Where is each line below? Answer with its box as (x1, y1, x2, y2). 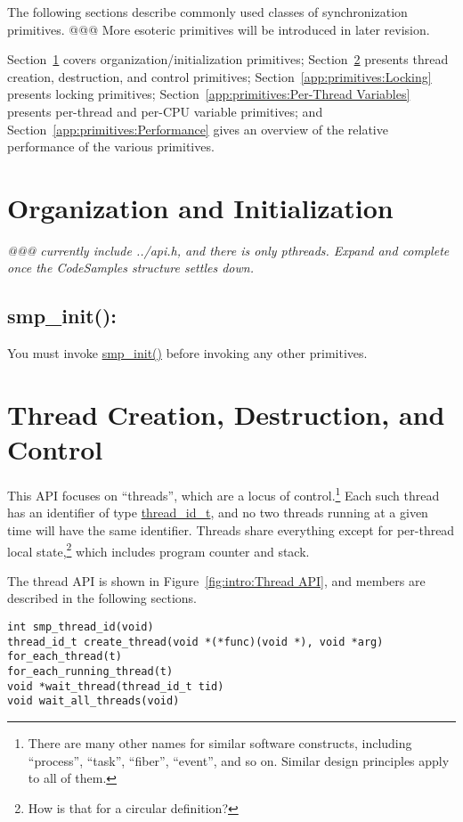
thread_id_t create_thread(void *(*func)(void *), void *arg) (7, 635, 384, 648)
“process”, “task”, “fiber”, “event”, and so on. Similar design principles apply (28, 751, 450, 769)
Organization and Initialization (7, 189, 394, 225)
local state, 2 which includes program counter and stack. (7, 539, 310, 560)
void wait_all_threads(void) (7, 695, 180, 708)
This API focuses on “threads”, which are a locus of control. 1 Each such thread (7, 484, 440, 504)
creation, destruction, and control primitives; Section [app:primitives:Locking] (7, 67, 432, 85)
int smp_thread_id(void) (7, 621, 154, 634)
